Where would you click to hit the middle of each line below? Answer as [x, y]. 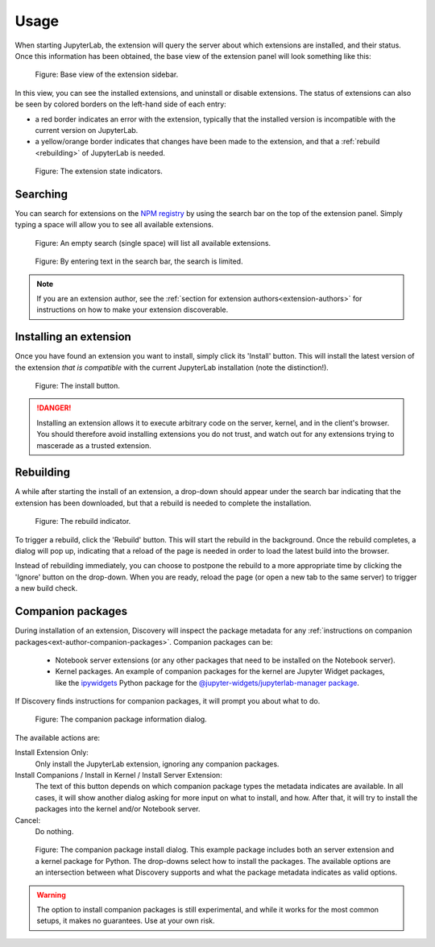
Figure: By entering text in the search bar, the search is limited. [139, 261]
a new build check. [46, 588]
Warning [51, 895]
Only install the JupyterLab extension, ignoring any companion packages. [157, 764]
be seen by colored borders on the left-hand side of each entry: [121, 104]
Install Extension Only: [52, 753]
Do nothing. [54, 831]
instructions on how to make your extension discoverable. [133, 309]
